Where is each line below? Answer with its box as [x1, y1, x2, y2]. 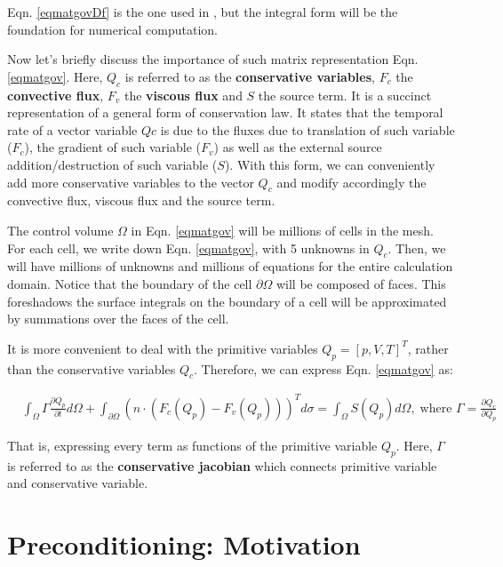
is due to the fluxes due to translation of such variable [160, 120, 455, 139]
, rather [407, 339, 449, 357]
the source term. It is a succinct [258, 85, 432, 104]
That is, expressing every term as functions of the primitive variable [7, 436, 378, 455]
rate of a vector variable [7, 120, 138, 139]
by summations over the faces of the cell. [7, 309, 229, 328]
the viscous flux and [124, 85, 243, 104]
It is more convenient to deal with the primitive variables [7, 339, 318, 357]
